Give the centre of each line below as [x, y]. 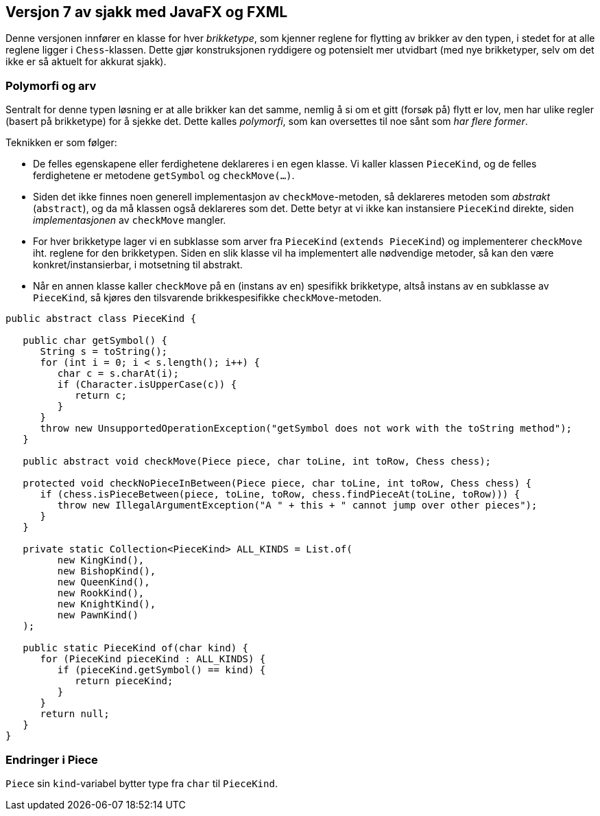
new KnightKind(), [107, 604]
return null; [75, 714]
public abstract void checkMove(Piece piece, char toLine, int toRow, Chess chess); [257, 462]
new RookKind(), [101, 593]
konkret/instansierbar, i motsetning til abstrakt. [138, 265]
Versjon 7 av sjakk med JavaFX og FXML [147, 12]
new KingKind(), [101, 560]
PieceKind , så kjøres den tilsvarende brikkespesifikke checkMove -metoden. [207, 298]
